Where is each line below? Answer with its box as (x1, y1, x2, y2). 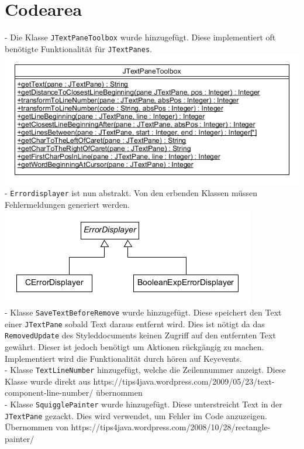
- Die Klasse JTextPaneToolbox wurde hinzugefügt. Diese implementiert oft (5, 31, 276, 43)
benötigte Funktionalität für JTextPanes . (5, 42, 152, 54)
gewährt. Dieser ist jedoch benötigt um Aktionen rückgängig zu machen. (5, 340, 264, 352)
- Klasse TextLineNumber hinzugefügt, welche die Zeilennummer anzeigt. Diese (5, 364, 286, 376)
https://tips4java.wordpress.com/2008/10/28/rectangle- (71, 421, 271, 433)
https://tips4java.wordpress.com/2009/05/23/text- (93, 375, 275, 387)
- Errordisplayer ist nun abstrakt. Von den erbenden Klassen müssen (5, 187, 258, 199)
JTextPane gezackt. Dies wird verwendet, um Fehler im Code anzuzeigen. (5, 409, 267, 421)
